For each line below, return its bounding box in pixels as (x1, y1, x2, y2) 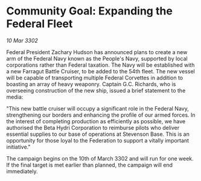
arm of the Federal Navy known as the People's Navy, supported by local (6, 55, 188, 62)
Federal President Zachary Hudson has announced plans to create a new (6, 48, 188, 55)
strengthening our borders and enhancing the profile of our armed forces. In (6, 111, 196, 118)
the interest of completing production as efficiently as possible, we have (6, 117, 186, 124)
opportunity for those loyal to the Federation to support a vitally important (6, 137, 189, 144)
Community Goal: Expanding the (6, 4, 173, 18)
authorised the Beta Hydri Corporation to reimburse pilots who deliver (6, 124, 180, 131)
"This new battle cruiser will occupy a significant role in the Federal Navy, (6, 105, 189, 112)
